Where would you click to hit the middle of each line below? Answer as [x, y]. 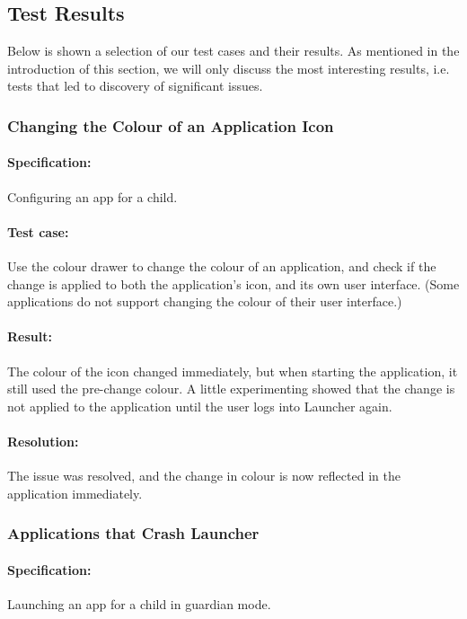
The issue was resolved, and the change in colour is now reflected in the [204, 476]
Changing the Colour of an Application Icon [171, 125]
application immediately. [75, 493]
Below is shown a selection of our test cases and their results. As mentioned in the [233, 51]
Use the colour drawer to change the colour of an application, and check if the [222, 266]
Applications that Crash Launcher [133, 533]
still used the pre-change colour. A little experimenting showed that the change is [231, 389]
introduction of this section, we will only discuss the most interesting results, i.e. [229, 68]
